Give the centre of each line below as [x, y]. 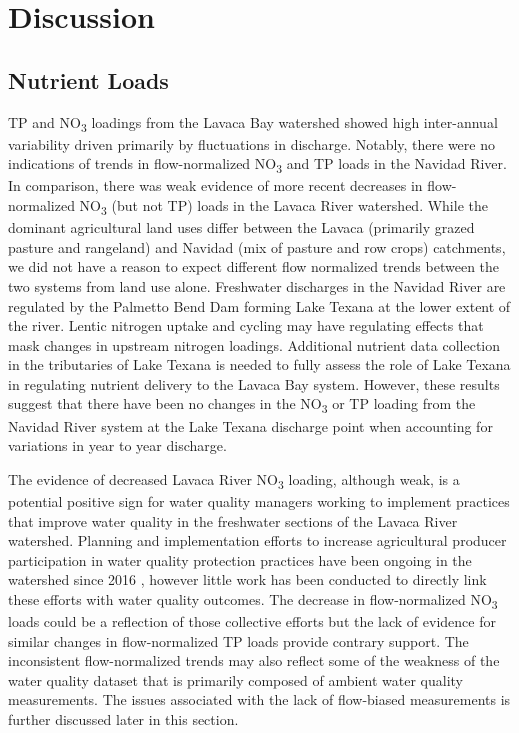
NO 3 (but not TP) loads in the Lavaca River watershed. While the [283, 206]
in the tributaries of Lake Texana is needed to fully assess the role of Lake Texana [259, 364]
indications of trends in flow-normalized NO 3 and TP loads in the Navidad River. [257, 165]
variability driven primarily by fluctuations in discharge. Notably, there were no [251, 143]
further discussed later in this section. [123, 718]
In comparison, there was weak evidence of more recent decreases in [215, 185]
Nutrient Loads [88, 79]
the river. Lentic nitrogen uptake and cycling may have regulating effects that [246, 325]
